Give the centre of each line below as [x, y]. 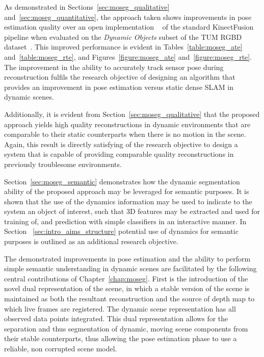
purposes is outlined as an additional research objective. [91, 241]
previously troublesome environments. [63, 164]
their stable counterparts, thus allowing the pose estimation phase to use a [121, 338]
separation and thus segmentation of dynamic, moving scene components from [126, 328]
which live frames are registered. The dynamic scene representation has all [120, 308]
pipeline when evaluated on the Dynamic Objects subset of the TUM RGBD [123, 37]
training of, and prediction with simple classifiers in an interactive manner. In [125, 221]
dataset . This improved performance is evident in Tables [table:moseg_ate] [123, 47]
